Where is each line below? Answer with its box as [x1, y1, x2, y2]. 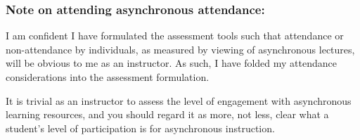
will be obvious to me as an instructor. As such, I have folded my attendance [6, 56, 337, 70]
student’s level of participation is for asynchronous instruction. [6, 120, 275, 135]
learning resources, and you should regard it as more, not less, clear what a [6, 107, 329, 122]
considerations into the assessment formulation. [6, 70, 210, 84]
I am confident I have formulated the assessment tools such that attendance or [6, 28, 344, 43]
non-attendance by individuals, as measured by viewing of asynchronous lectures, [6, 42, 355, 56]
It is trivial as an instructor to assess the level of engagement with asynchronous [6, 93, 352, 108]
